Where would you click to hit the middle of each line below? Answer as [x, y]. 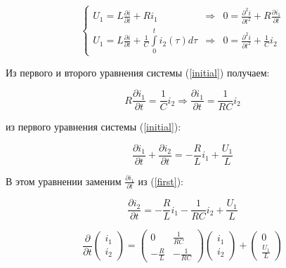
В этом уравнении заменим [64, 181]
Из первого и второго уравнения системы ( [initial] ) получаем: [138, 72]
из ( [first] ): [161, 181]
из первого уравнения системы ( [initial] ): [93, 127]
